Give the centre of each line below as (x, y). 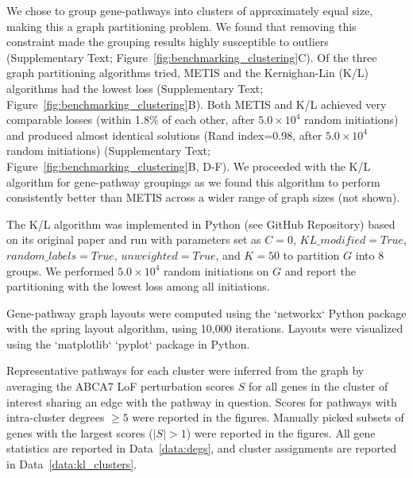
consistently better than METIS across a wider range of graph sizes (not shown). (203, 197)
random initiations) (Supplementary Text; (108, 150)
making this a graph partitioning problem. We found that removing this (181, 26)
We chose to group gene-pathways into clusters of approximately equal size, (190, 10)
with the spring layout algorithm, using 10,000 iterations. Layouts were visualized (205, 328)
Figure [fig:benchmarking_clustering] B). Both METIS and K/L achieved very (197, 104)
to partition (311, 254)
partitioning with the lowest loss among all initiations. (138, 286)
